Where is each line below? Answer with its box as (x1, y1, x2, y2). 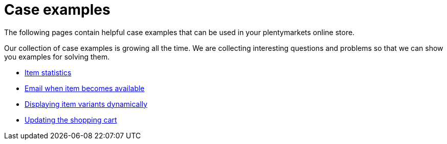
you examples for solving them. (4, 52, 110, 61)
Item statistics (25, 68, 72, 77)
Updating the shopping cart (25, 115, 117, 124)
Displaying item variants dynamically (25, 99, 148, 108)
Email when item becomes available (25, 83, 145, 93)
